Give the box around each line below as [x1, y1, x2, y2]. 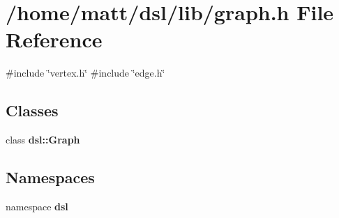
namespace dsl [6, 198, 68, 213]
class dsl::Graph [6, 132, 80, 147]
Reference [6, 25, 103, 54]
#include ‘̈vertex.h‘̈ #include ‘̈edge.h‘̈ [6, 65, 165, 80]
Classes [6, 100, 59, 121]
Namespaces [6, 166, 95, 188]
